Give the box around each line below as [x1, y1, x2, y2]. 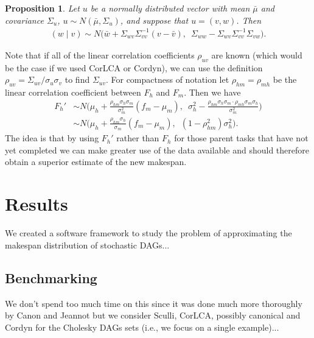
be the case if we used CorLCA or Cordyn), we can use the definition [5, 61, 263, 74]
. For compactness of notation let [105, 73, 229, 86]
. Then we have [184, 85, 241, 98]
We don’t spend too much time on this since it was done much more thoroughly [5, 297, 302, 309]
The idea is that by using [5, 132, 99, 144]
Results [5, 191, 68, 216]
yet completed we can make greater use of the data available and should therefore [5, 143, 309, 156]
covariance [5, 13, 44, 26]
